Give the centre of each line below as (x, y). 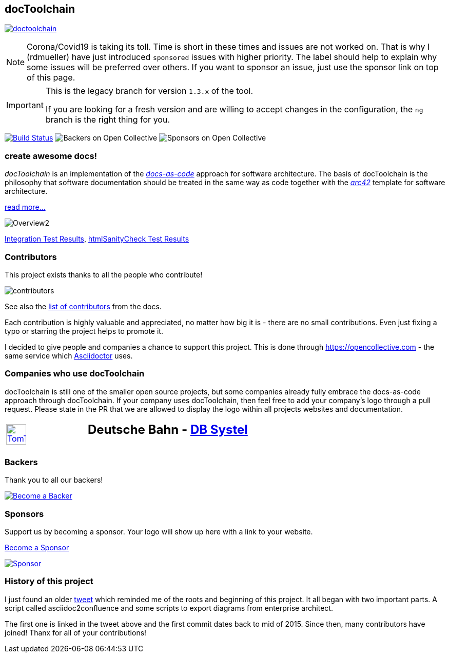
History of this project (49, 581)
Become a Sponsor (37, 548)
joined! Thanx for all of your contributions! (76, 632)
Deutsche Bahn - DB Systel (168, 429)
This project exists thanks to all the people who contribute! (104, 274)
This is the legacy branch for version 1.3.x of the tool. (149, 91)
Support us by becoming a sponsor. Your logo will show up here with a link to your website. (159, 532)
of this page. (51, 78)
